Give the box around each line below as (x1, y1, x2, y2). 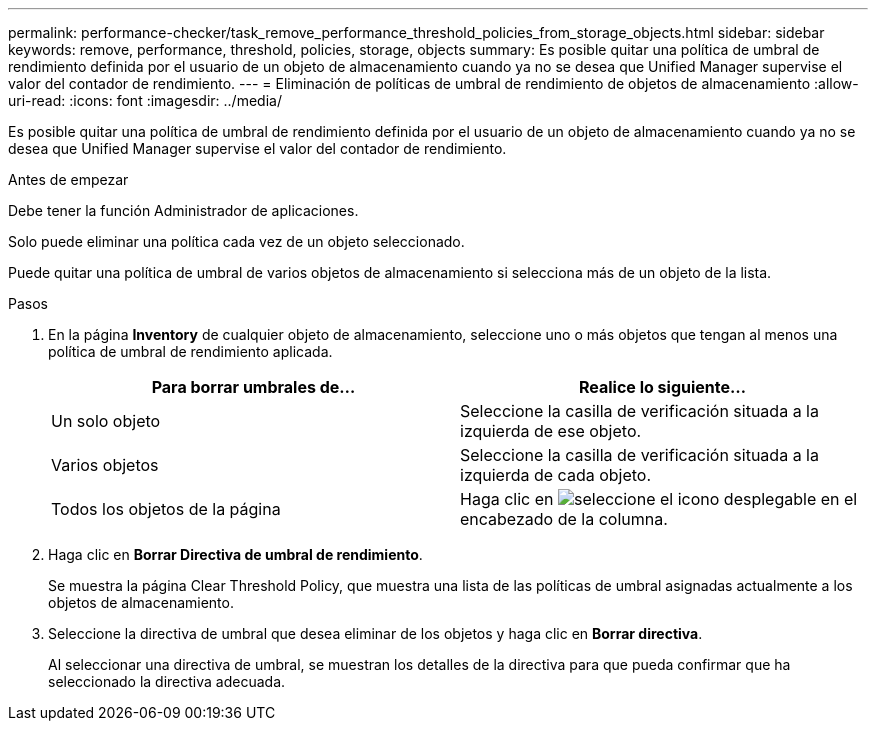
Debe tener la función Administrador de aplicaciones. (8, 202, 359, 219)
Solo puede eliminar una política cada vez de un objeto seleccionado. (8, 233, 465, 250)
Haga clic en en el (460, 489, 858, 509)
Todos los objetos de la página (51, 499, 281, 519)
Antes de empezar (8, 171, 129, 188)
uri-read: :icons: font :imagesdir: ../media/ (8, 92, 282, 109)
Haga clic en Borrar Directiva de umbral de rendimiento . (48, 546, 423, 563)
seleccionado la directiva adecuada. (48, 673, 286, 690)
